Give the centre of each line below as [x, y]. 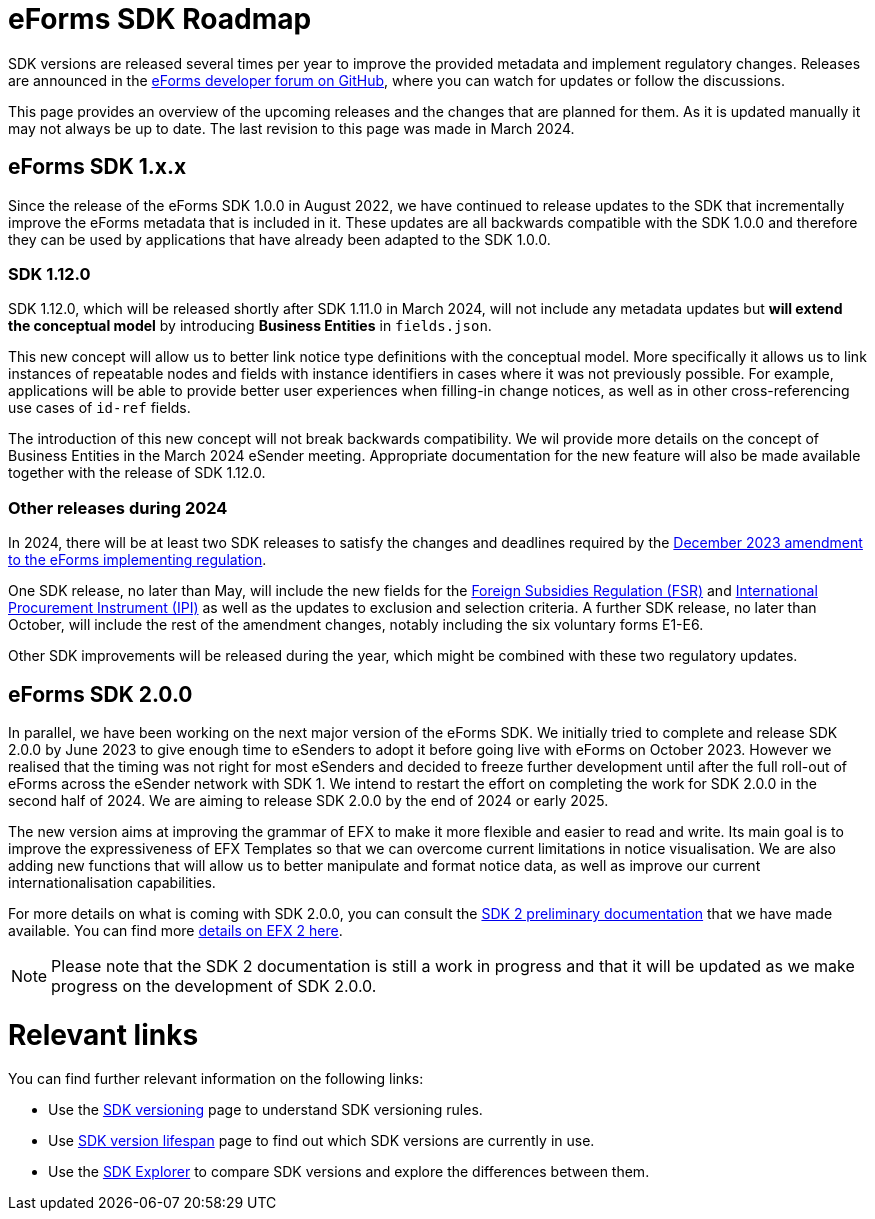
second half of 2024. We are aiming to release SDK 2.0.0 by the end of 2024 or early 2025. [308, 800]
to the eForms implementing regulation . [137, 560]
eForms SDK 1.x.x [97, 167]
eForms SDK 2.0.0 [100, 694]
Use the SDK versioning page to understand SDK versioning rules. [265, 1110]
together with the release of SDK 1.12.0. [137, 473]
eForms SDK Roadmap [160, 19]
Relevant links [103, 1034]
